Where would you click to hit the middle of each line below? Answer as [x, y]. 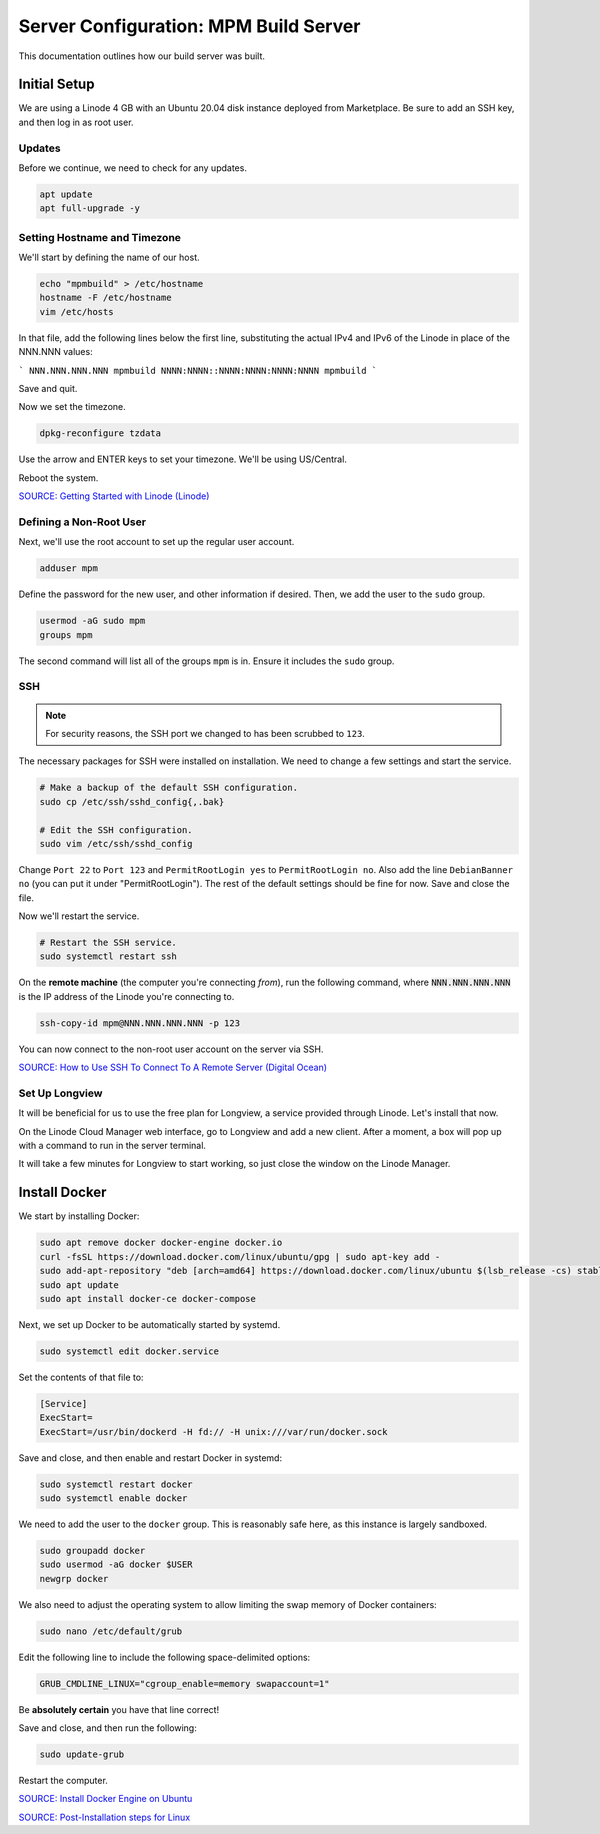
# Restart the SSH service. [108, 943]
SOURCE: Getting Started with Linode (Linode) [114, 496]
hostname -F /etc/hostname [105, 298]
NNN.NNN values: [56, 352]
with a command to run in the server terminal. [112, 1146]
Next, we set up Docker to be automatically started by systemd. [149, 1324]
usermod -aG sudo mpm [92, 621]
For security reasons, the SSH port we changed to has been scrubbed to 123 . [205, 733]
